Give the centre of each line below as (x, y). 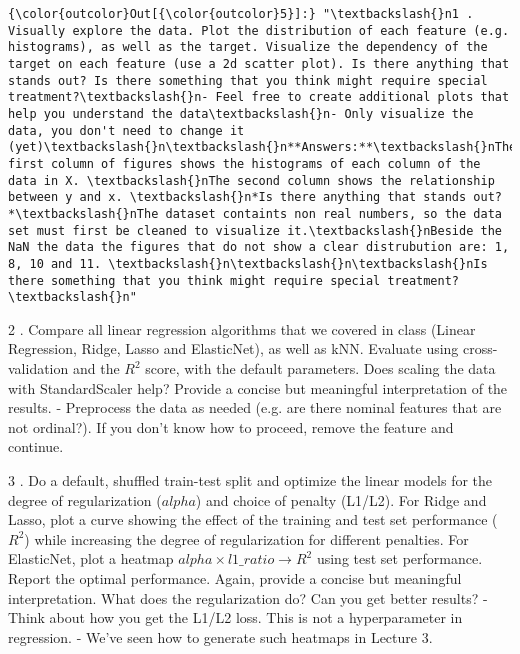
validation (38, 368)
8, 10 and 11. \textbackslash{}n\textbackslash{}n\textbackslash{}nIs (248, 263)
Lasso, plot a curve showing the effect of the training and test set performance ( (253, 519)
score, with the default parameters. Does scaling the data (320, 368)
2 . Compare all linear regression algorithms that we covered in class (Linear (242, 328)
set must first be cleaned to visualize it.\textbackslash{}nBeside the (255, 230)
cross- (480, 348)
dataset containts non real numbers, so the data (333, 213)
